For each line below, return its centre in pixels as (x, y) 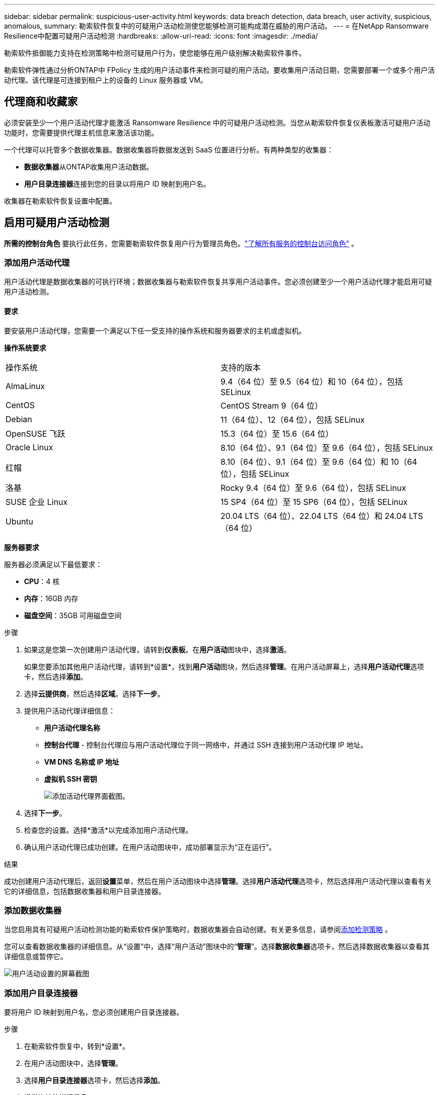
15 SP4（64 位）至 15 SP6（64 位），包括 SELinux (314, 502)
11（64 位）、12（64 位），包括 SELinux (293, 419)
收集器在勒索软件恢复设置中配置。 (60, 201)
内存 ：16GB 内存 (51, 598)
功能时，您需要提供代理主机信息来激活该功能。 (81, 132)
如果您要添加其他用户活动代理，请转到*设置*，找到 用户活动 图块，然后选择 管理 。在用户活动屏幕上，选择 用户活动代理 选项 (224, 666)
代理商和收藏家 (41, 102)
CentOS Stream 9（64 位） (272, 405)
